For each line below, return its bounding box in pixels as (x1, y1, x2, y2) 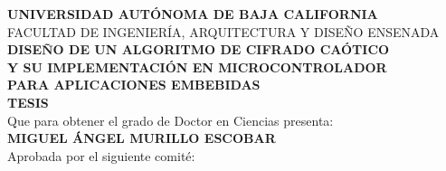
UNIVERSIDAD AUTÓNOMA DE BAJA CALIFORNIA (7, 5, 378, 23)
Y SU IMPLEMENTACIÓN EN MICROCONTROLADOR (7, 57, 387, 76)
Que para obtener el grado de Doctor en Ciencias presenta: (7, 110, 334, 129)
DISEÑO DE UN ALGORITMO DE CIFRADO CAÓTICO (7, 40, 390, 59)
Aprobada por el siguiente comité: (7, 146, 195, 165)
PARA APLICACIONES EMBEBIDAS (7, 75, 261, 94)
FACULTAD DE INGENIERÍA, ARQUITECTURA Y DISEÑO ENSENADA (7, 22, 440, 41)
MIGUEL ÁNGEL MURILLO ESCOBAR (7, 128, 276, 147)
